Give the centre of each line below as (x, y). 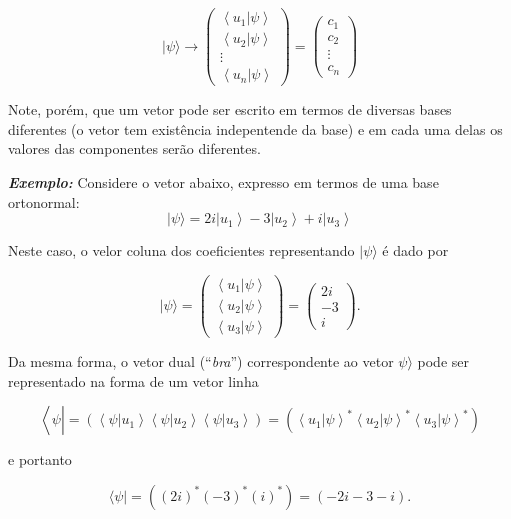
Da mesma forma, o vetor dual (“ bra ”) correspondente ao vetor (201, 360)
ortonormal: (44, 201)
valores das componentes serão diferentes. (134, 148)
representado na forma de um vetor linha (133, 380)
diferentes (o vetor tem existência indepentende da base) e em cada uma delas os (255, 128)
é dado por (415, 250)
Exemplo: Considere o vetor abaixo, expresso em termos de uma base (223, 181)
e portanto (40, 459)
